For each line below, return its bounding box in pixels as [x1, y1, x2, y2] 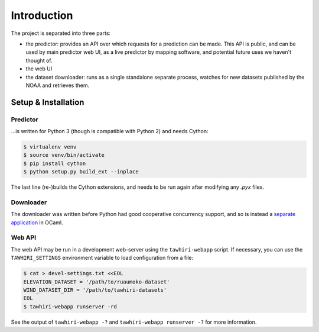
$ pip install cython [23, 160, 86, 167]
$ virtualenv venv [23, 144, 77, 150]
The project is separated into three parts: [11, 30, 111, 37]
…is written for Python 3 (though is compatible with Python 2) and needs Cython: [11, 128, 209, 135]
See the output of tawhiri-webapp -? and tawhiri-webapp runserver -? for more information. [11, 318, 257, 325]
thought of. [25, 57, 53, 64]
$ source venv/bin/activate [23, 152, 105, 159]
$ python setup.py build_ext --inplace [23, 169, 139, 175]
